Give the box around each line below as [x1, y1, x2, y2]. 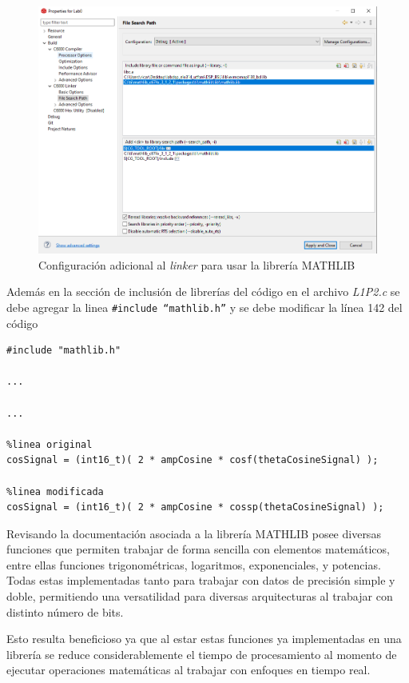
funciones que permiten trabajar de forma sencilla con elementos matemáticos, [6, 541, 390, 557]
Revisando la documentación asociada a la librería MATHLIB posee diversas [6, 525, 381, 541]
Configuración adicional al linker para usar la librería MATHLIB [38, 256, 355, 273]
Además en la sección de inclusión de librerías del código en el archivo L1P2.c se [6, 283, 400, 300]
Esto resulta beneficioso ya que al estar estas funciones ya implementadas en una [6, 630, 402, 647]
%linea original [6, 438, 93, 450]
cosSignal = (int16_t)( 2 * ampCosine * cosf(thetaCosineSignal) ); [6, 454, 379, 466]
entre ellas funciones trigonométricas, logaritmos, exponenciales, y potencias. [6, 556, 381, 573]
